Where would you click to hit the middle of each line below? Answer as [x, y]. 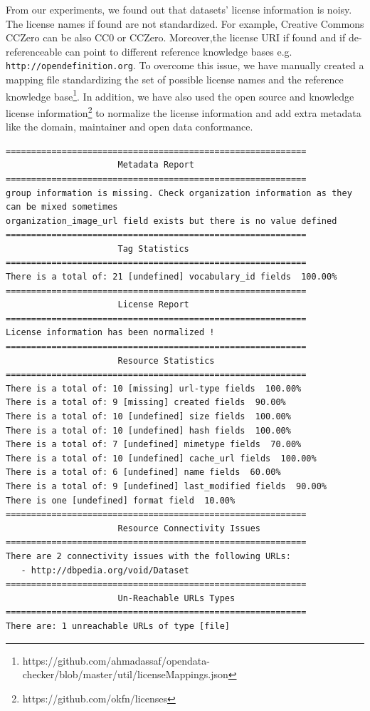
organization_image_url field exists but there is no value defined [171, 221]
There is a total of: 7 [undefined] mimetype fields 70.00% [154, 445]
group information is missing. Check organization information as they [179, 193]
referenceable [34, 51]
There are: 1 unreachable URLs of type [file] [118, 626]
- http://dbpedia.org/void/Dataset [105, 570]
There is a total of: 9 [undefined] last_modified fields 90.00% [166, 486]
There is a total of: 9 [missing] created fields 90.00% [146, 403]
